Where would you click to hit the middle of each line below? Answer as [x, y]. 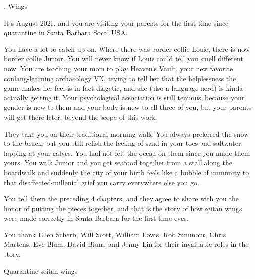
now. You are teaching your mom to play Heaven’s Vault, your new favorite [119, 68]
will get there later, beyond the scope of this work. [81, 116]
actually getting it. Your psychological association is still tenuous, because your [124, 97]
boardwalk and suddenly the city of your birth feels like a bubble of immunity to [127, 172]
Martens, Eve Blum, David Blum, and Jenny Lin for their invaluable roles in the [126, 244]
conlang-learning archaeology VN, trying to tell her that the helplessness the [120, 78]
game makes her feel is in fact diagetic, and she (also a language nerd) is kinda [124, 88]
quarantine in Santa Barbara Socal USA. [66, 32]
